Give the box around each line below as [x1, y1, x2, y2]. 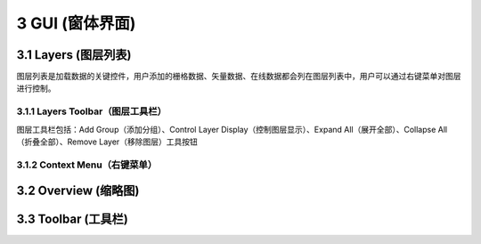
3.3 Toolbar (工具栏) [16, 212, 128, 227]
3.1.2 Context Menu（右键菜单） [16, 159, 158, 171]
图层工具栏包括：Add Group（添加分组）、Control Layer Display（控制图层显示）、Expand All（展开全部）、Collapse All [16, 124, 448, 134]
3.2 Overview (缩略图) [16, 183, 140, 199]
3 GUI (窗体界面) [16, 13, 136, 33]
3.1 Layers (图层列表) [16, 47, 132, 62]
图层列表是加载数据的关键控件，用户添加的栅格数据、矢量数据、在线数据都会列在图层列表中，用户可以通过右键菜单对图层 [16, 71, 461, 82]
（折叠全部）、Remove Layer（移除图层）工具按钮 [16, 136, 198, 147]
